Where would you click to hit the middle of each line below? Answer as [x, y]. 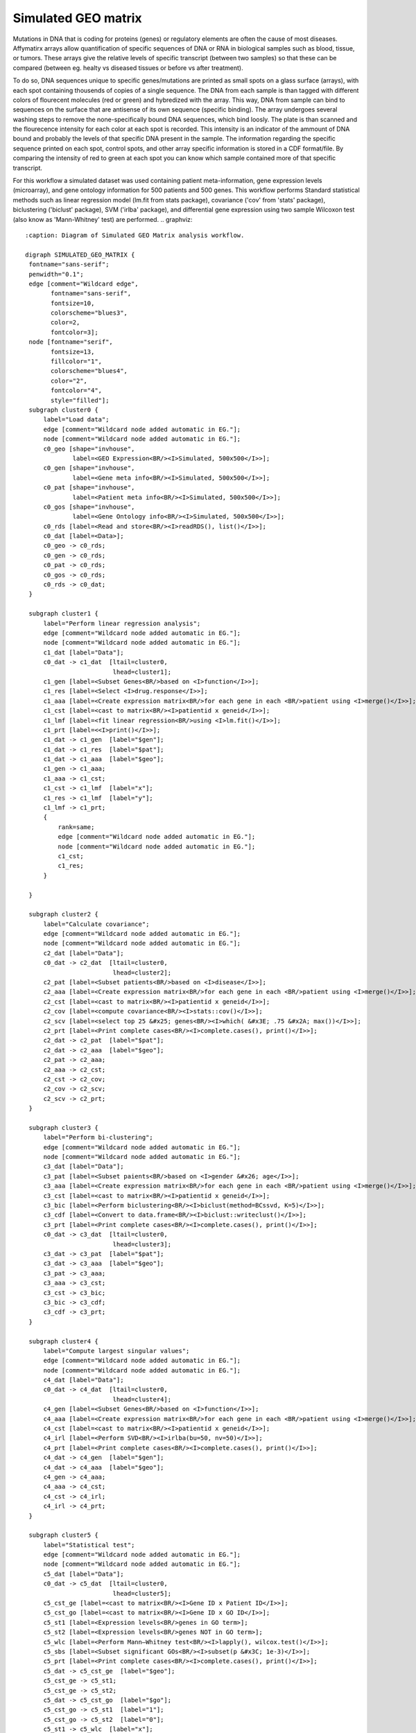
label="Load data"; [76, 420]
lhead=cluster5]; [142, 1593]
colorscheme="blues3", [89, 313]
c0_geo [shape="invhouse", [89, 449]
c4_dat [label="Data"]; [84, 1380]
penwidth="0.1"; [56, 274]
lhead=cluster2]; [142, 973]
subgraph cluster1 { [63, 614]
